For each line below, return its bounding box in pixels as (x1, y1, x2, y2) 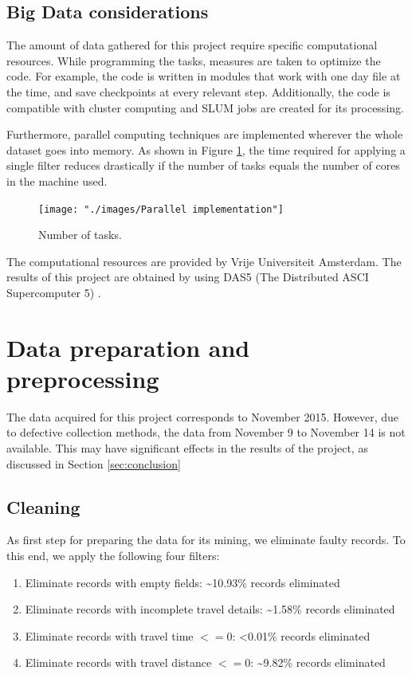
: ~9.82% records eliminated (250, 654, 386, 671)
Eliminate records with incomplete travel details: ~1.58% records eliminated (25, 601, 395, 617)
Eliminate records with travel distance (25, 654, 212, 671)
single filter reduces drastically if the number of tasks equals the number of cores (6, 157, 400, 174)
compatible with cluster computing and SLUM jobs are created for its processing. (6, 99, 404, 116)
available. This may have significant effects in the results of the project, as (6, 440, 368, 457)
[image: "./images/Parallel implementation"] (38, 203, 284, 215)
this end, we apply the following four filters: (6, 547, 220, 564)
